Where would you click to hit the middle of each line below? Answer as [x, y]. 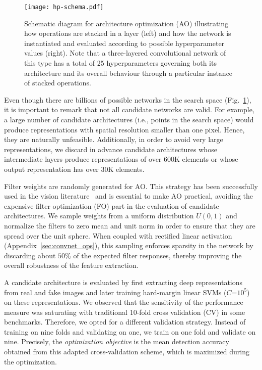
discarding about [30, 255]
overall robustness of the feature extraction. [71, 265]
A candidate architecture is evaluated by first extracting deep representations [123, 282]
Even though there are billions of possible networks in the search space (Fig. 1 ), [128, 99]
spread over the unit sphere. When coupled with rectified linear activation [118, 235]
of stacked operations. [58, 83]
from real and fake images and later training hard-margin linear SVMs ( [115, 292]
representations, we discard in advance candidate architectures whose [111, 149]
